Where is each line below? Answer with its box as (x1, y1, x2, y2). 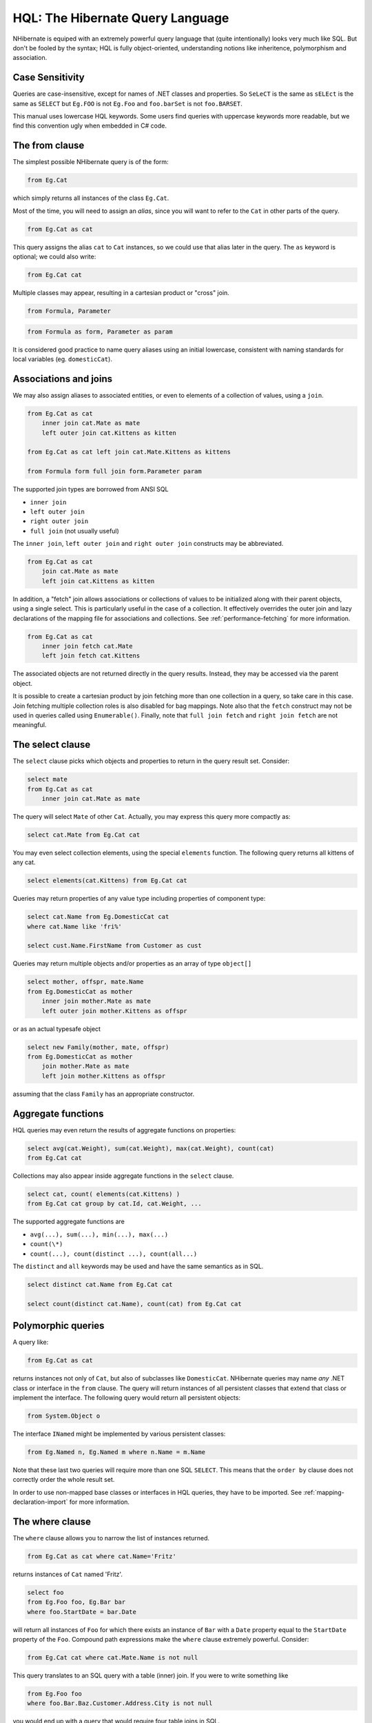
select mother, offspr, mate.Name (27, 978, 144, 986)
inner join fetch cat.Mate (41, 642, 134, 651)
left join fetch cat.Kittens (41, 652, 141, 660)
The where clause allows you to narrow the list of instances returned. (12, 1533, 210, 1542)
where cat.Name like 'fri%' (27, 922, 122, 930)
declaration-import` (12, 1498, 68, 1506)
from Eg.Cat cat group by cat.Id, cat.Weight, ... (27, 1200, 203, 1207)
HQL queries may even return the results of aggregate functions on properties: (12, 1125, 236, 1134)
